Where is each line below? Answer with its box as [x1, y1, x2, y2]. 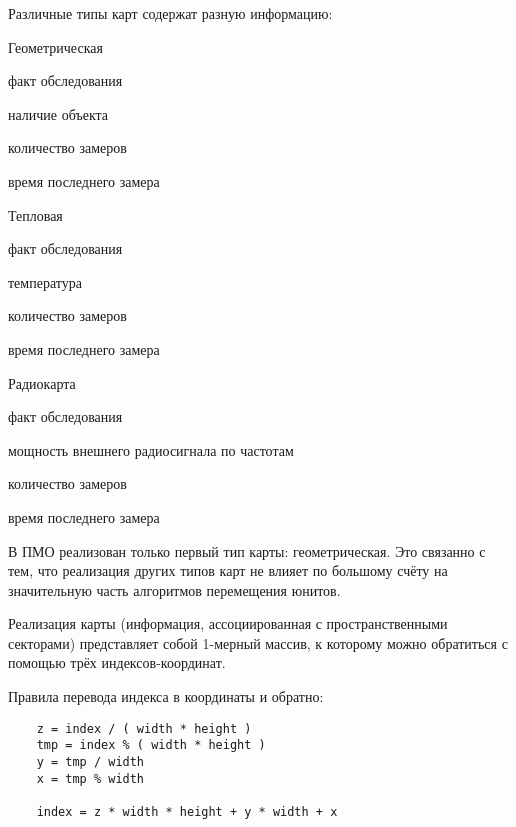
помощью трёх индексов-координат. [8, 652, 226, 673]
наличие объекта [8, 103, 109, 124]
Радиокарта [8, 372, 76, 393]
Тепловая [8, 204, 63, 225]
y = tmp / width [36, 754, 145, 769]
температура [8, 271, 82, 292]
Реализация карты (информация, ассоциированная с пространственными [8, 613, 448, 634]
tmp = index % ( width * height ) [36, 738, 266, 753]
